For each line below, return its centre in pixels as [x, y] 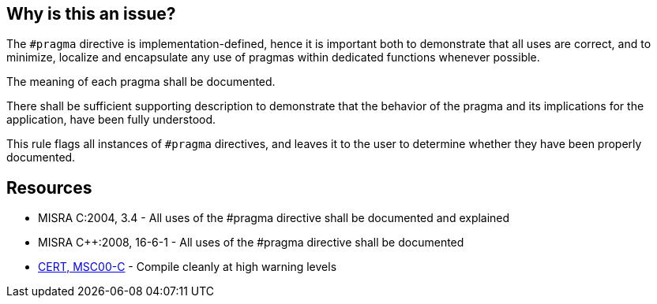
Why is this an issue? [91, 14]
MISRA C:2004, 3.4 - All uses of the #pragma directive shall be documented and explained [274, 218]
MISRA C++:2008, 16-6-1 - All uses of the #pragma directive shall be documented [251, 243]
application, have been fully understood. [111, 120]
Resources [49, 187]
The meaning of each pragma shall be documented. [141, 82]
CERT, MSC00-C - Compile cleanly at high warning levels [188, 267]
